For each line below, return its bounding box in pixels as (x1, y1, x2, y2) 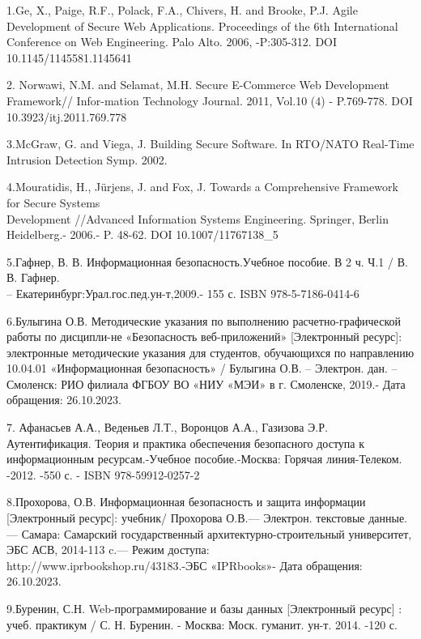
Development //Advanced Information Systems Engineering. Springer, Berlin (6, 210, 389, 227)
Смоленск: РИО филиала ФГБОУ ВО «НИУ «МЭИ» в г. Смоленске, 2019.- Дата (6, 375, 406, 392)
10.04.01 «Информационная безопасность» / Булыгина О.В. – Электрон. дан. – (6, 360, 398, 377)
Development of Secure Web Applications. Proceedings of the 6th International (6, 17, 398, 34)
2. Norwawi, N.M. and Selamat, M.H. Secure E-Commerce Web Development (6, 76, 389, 93)
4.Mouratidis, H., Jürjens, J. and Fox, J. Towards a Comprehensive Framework (6, 178, 398, 195)
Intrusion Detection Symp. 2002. (6, 151, 168, 168)
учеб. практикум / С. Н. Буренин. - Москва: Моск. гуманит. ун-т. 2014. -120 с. (6, 616, 398, 633)
